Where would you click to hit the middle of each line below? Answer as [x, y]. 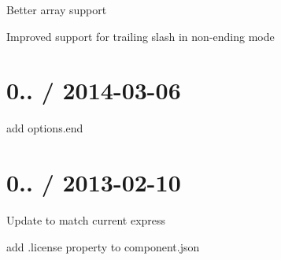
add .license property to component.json [103, 246]
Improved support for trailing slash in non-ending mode [140, 36]
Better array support [57, 9]
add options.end [45, 128]
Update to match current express [86, 220]
